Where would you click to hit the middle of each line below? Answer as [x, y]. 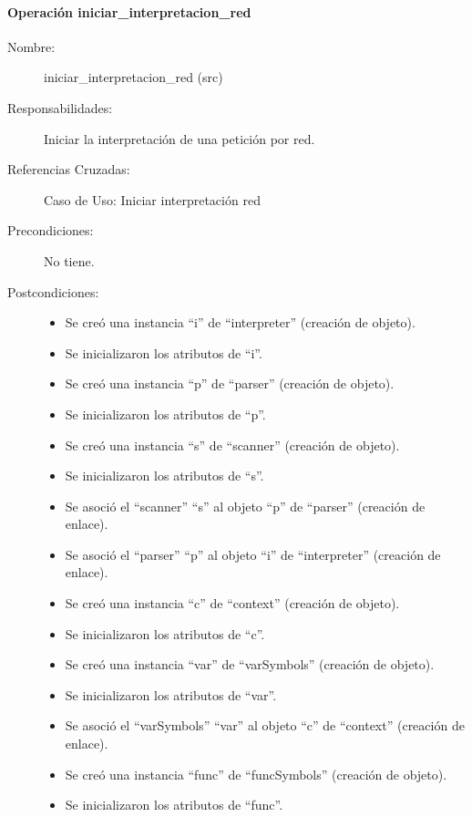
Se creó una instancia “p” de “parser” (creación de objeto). [230, 383]
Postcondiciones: [53, 291]
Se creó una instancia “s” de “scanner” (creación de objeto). [232, 445]
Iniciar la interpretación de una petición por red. [180, 138]
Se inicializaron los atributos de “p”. [165, 414]
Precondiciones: [51, 230]
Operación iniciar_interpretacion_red [129, 11]
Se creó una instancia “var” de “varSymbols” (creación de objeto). [250, 664]
